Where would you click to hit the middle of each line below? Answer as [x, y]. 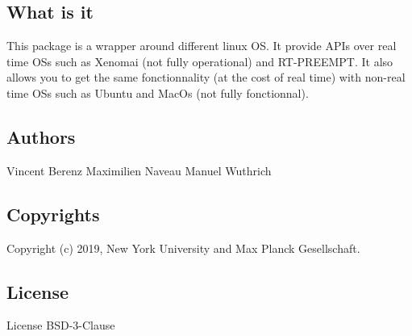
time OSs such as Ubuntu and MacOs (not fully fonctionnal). [158, 92]
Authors [41, 136]
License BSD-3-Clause [61, 325]
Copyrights [53, 214]
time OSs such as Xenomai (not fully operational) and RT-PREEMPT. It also [200, 61]
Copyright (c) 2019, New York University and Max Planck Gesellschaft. [183, 248]
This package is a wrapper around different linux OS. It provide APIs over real [202, 46]
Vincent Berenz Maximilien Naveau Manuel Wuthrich [139, 170]
